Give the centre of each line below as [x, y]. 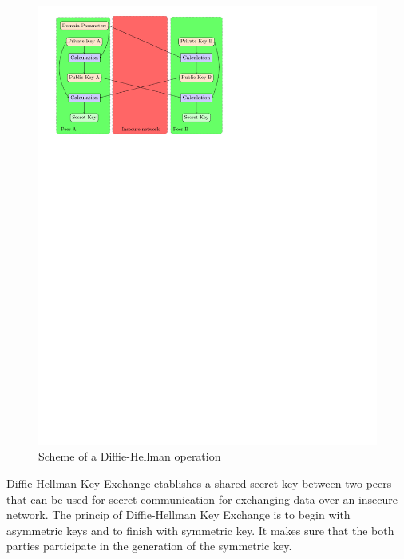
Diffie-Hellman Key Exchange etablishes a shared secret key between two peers [199, 483]
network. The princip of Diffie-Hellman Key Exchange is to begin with [178, 515]
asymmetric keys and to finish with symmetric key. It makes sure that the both [200, 530]
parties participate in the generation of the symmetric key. [149, 546]
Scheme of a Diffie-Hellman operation [130, 456]
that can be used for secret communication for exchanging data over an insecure [202, 499]
